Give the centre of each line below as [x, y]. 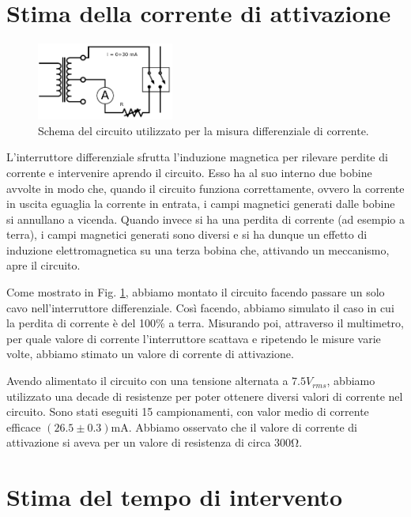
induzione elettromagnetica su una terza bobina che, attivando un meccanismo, [198, 249]
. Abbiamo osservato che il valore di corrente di [243, 426]
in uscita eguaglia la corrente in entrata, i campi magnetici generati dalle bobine [201, 204]
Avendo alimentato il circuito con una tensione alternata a [147, 381]
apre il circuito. [43, 265]
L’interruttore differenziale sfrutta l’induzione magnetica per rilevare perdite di [197, 157]
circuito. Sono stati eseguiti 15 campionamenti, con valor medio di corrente [188, 411]
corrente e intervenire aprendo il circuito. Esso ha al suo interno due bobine [189, 172]
